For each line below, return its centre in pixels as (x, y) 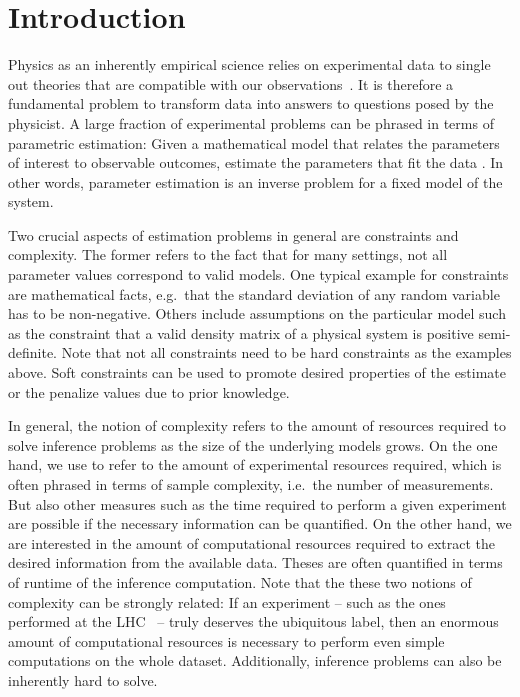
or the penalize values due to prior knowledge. (149, 391)
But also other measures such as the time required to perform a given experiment (257, 503)
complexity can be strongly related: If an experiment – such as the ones (227, 601)
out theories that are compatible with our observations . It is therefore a (231, 83)
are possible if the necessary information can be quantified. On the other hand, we (260, 523)
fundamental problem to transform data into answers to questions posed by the (251, 103)
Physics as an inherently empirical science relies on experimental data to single (249, 64)
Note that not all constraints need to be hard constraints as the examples (286, 352)
